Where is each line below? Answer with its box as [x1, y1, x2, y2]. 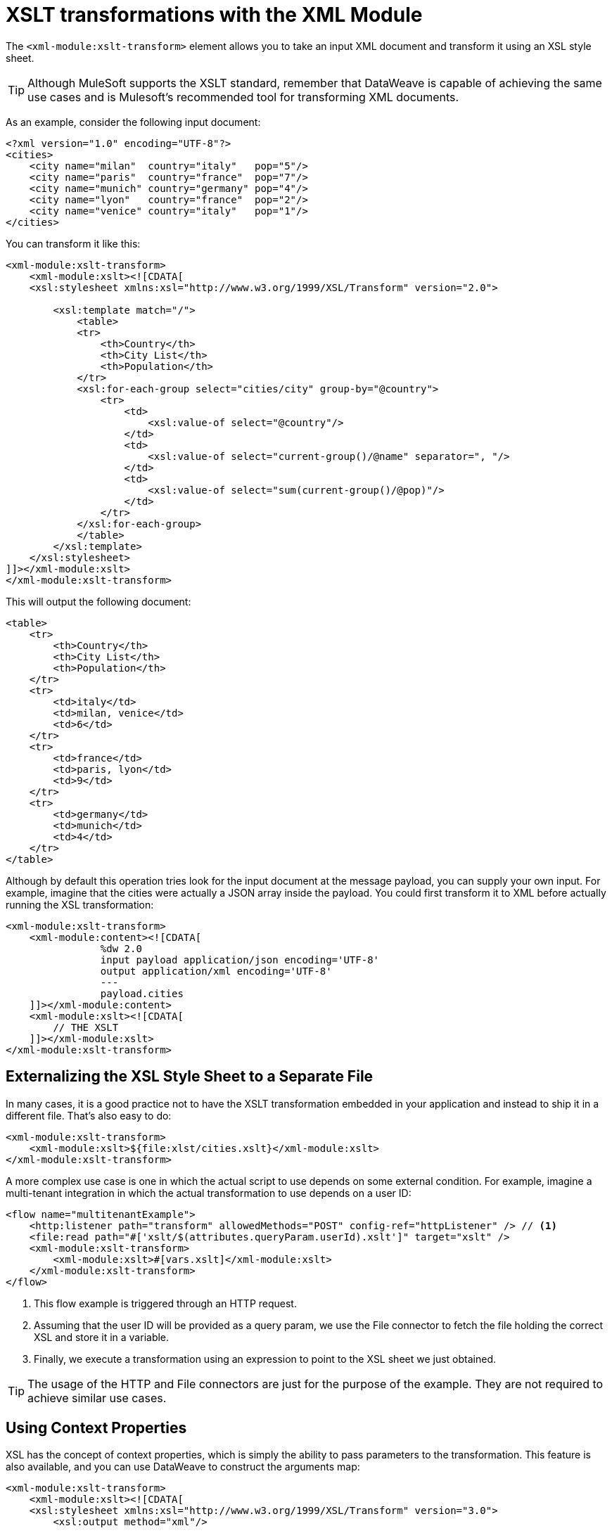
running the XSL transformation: [6, 898, 154, 911]
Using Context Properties [6, 1419, 187, 1437]
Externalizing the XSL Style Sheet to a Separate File [6, 1067, 374, 1086]
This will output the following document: [6, 595, 191, 608]
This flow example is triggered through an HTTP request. [34, 1297, 297, 1309]
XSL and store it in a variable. [34, 1330, 170, 1343]
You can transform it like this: [6, 237, 141, 250]
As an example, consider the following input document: [6, 115, 261, 128]
